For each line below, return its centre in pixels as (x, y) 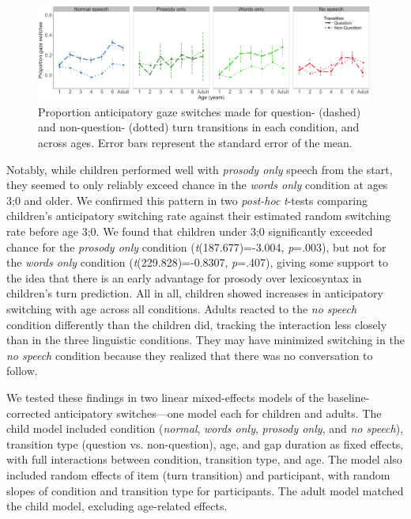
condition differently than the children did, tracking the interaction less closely (197, 324)
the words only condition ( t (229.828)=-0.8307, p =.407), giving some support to (198, 262)
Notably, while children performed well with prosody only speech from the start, (200, 169)
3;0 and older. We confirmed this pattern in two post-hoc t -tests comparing (187, 200)
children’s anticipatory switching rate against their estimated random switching (199, 216)
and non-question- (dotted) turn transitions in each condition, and (199, 127)
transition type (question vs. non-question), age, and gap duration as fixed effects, (205, 443)
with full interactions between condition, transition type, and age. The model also (204, 459)
